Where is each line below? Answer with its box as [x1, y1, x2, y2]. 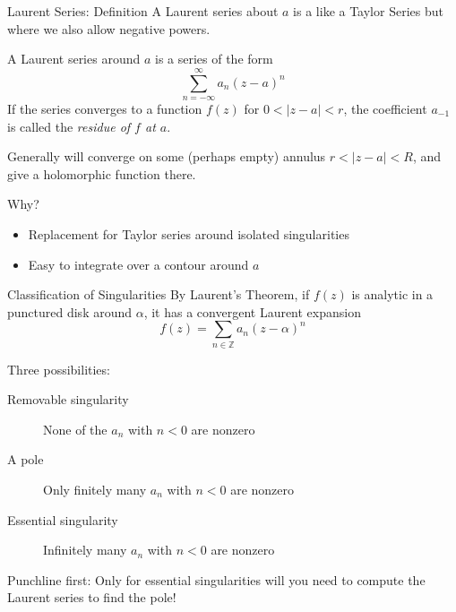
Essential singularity [7, 510, 118, 529]
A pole [7, 450, 44, 469]
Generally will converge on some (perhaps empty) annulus [7, 147, 326, 166]
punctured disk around [7, 302, 133, 321]
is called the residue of [7, 116, 131, 135]
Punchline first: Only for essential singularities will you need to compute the [7, 570, 426, 589]
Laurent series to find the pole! [7, 588, 176, 607]
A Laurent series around [7, 49, 141, 68]
